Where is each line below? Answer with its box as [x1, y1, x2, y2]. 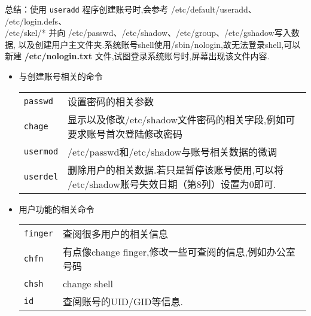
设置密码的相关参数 [68, 94, 154, 108]
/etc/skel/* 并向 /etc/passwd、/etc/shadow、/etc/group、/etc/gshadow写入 [5, 26, 291, 39]
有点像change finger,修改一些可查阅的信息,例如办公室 [62, 245, 295, 259]
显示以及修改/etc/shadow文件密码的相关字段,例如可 [68, 112, 295, 126]
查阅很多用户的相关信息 [62, 227, 168, 241]
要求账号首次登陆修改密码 [68, 126, 183, 141]
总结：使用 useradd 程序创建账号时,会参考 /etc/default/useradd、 [5, 3, 257, 15]
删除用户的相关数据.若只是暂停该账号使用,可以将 [68, 162, 283, 177]
